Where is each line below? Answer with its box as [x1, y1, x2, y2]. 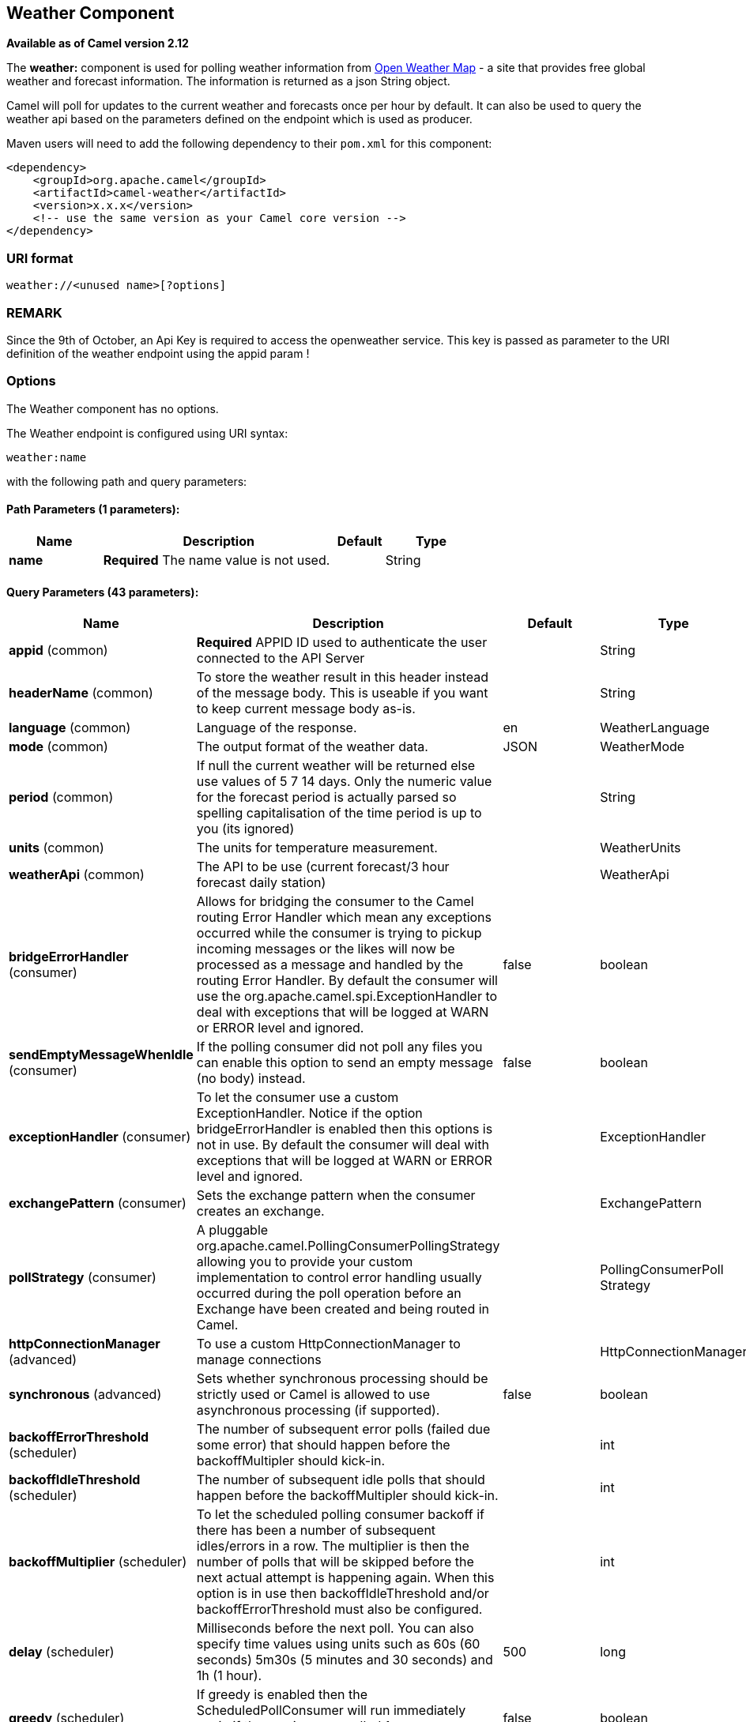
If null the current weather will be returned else [196, 758, 476, 774]
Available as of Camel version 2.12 [6, 36, 189, 51]
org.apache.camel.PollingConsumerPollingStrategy [196, 1238, 500, 1254]
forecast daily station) [196, 874, 326, 891]
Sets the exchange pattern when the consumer [196, 1187, 476, 1204]
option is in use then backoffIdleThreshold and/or [196, 1585, 489, 1602]
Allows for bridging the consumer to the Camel [196, 893, 474, 910]
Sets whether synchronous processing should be [196, 1370, 488, 1387]
